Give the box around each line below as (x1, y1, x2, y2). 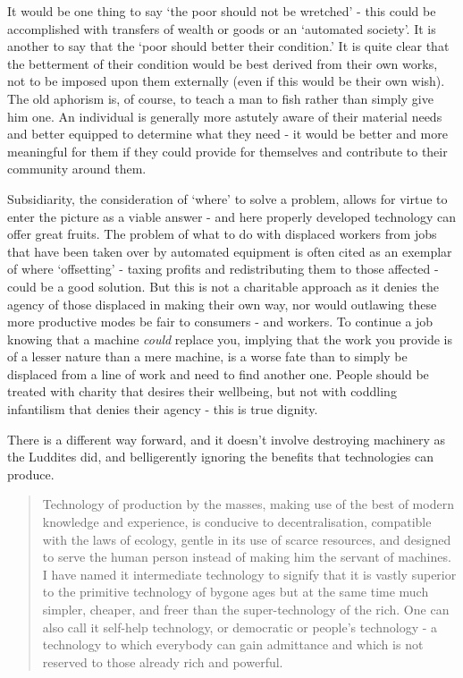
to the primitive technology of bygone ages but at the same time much (42, 582, 429, 601)
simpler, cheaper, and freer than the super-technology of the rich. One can (42, 600, 450, 618)
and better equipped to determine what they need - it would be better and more (7, 124, 448, 143)
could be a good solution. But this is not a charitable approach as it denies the (7, 276, 439, 295)
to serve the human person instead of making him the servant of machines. (42, 547, 451, 566)
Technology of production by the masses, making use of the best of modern (42, 495, 454, 513)
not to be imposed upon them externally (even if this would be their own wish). (7, 72, 445, 90)
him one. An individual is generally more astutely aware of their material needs (7, 106, 442, 125)
